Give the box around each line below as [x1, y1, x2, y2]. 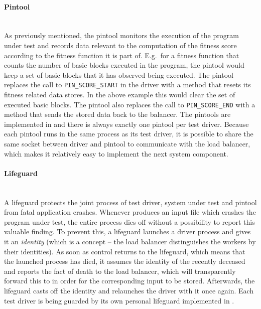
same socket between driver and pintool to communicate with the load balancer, [4, 138, 250, 149]
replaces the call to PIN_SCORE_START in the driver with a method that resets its [4, 79, 251, 90]
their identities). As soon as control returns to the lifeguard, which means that [4, 246, 245, 256]
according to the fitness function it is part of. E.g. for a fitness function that [4, 50, 239, 60]
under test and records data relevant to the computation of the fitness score [4, 40, 237, 50]
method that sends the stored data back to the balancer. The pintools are [4, 109, 231, 119]
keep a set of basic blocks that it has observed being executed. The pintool [4, 69, 233, 80]
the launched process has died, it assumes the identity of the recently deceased [4, 256, 245, 266]
